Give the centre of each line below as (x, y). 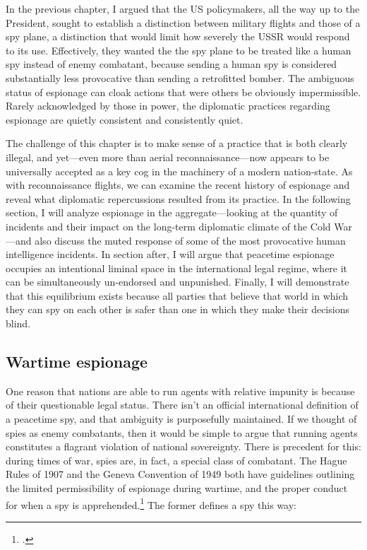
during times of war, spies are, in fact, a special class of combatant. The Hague (176, 460)
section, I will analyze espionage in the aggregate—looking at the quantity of (172, 212)
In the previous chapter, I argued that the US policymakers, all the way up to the (183, 8)
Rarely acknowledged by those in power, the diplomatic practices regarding (168, 106)
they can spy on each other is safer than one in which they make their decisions (178, 309)
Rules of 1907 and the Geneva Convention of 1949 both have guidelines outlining (180, 474)
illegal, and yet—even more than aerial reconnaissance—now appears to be (168, 157)
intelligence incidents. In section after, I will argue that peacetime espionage (170, 254)
